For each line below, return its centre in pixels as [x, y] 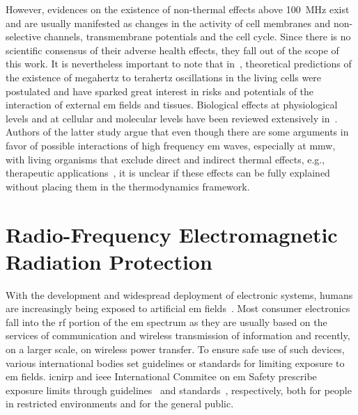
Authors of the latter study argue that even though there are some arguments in [177, 132]
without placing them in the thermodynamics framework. [128, 186]
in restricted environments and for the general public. [120, 404]
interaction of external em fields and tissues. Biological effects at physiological [172, 105]
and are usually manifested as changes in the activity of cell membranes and [168, 23]
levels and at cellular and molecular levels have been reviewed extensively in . [172, 118]
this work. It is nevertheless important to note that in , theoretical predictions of [179, 64]
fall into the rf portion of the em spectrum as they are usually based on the [166, 322]
